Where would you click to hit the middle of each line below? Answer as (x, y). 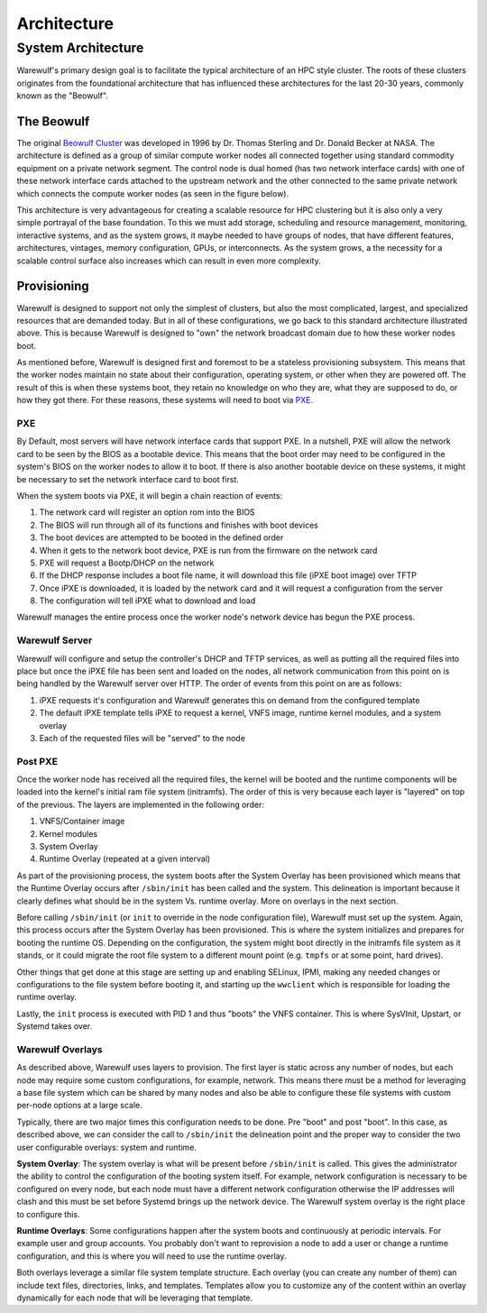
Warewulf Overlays (60, 1049)
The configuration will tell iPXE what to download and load (147, 601)
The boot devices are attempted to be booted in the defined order (161, 537)
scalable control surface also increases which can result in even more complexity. (169, 261)
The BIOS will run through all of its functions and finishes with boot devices (179, 525)
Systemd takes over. (55, 1026)
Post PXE (37, 761)
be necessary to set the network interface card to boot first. (128, 479)
